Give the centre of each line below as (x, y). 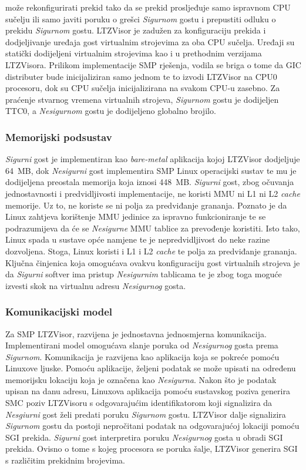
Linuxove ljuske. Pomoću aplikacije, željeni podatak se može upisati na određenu (151, 368)
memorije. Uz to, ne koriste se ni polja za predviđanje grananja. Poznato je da (146, 205)
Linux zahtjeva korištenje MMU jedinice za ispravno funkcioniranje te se (136, 216)
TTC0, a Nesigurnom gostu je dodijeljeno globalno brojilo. (111, 111)
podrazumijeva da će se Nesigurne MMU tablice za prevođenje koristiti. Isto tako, (153, 228)
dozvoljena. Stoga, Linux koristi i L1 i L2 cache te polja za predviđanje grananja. (151, 251)
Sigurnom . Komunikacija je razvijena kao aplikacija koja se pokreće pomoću (142, 356)
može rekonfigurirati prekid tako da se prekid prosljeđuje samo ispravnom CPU (148, 7)
